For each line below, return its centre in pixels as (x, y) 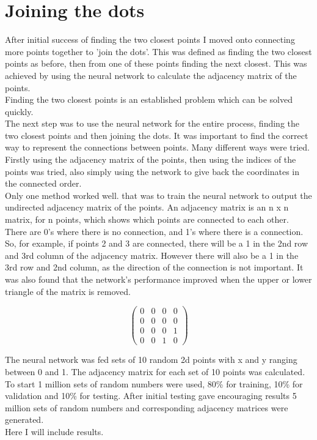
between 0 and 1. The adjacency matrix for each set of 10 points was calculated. (155, 371)
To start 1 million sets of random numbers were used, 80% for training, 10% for (154, 383)
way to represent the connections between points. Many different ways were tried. (157, 147)
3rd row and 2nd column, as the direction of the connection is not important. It (154, 267)
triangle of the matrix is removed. (68, 291)
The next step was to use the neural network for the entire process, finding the (152, 123)
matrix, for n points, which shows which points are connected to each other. (147, 219)
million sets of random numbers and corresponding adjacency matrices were (147, 407)
